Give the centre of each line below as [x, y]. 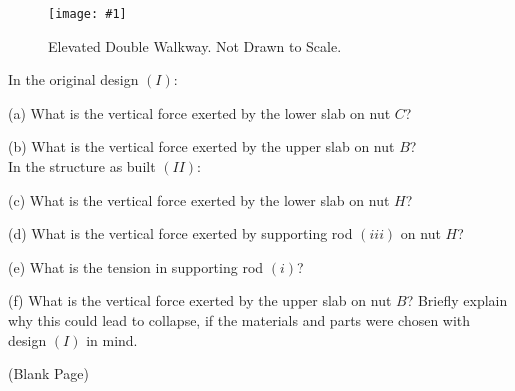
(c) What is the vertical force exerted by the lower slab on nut [199, 199]
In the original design [73, 79]
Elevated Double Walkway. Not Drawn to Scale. [195, 45]
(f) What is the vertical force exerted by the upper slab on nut [200, 300]
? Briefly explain [457, 300]
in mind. [112, 339]
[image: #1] [87, 14]
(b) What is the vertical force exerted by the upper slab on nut [201, 146]
